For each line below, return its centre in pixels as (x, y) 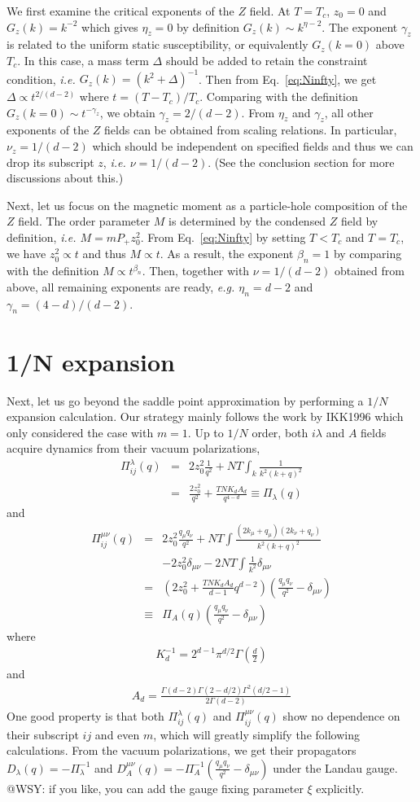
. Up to (206, 432)
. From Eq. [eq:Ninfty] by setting (223, 237)
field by (360, 221)
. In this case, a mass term (83, 60)
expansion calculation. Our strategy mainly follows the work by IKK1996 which (205, 416)
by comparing (367, 254)
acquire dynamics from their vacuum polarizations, (133, 448)
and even (117, 734)
